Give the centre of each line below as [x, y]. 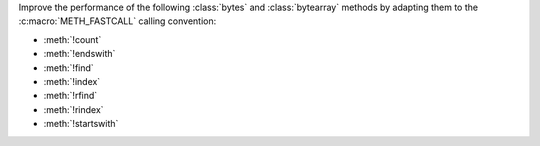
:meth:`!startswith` [81, 124]
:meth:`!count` [72, 39]
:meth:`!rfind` [70, 96]
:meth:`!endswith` [79, 54]
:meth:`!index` [72, 81]
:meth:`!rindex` [73, 109]
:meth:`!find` [68, 67]
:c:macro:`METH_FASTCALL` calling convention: [117, 21]
